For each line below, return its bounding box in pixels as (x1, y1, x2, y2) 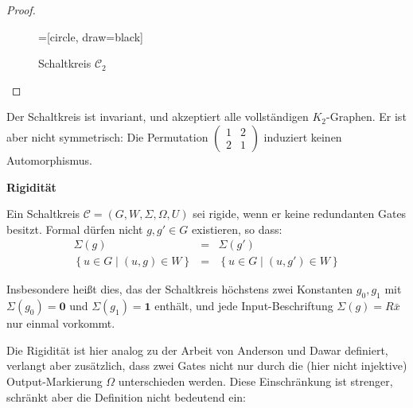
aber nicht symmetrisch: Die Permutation (6, 128, 208, 145)
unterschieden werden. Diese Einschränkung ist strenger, (118, 372, 393, 389)
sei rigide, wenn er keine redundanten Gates (193, 205, 407, 222)
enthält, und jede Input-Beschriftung (154, 297, 333, 314)
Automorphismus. (6, 151, 92, 168)
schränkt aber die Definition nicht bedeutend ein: (6, 388, 246, 405)
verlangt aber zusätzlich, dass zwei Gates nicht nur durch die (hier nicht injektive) (6, 357, 407, 374)
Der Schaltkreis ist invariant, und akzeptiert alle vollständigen (6, 108, 309, 125)
